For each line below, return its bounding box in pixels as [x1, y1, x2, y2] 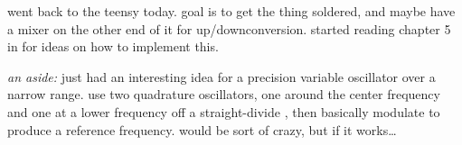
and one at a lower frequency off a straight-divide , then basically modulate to [7, 102, 440, 121]
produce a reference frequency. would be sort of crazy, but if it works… [7, 120, 397, 139]
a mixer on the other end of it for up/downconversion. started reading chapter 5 [7, 19, 451, 38]
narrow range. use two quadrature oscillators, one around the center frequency [7, 85, 440, 104]
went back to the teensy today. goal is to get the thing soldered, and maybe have [7, 2, 456, 20]
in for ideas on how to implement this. [7, 37, 219, 56]
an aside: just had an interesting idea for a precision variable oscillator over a [7, 67, 436, 86]
